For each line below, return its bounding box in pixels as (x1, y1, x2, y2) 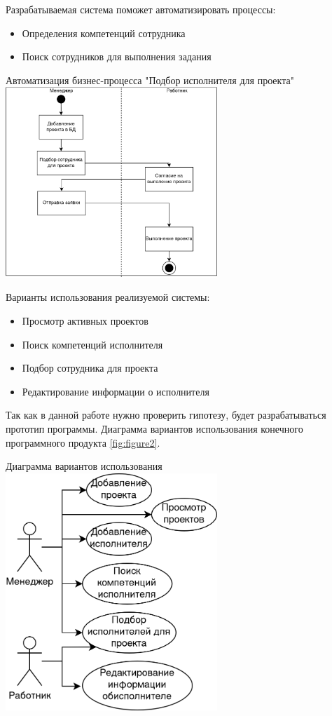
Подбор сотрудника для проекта (22, 360, 158, 375)
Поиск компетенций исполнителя (22, 337, 163, 351)
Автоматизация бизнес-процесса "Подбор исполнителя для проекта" (6, 72, 294, 87)
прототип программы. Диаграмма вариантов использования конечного (6, 421, 303, 435)
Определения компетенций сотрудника (22, 25, 186, 40)
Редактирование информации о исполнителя (22, 384, 209, 398)
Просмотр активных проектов (22, 313, 148, 327)
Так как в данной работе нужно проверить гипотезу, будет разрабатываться (6, 407, 326, 422)
